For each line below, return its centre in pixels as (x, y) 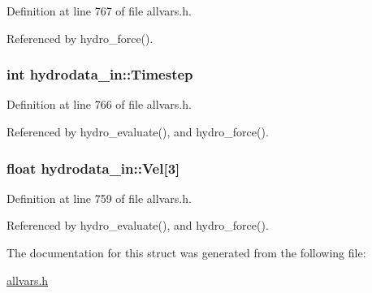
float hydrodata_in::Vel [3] (93, 168)
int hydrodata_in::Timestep (100, 74)
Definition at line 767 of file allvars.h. (99, 11)
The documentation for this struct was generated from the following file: (186, 252)
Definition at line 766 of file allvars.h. (99, 104)
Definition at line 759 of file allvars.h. (99, 198)
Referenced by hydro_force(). (80, 38)
